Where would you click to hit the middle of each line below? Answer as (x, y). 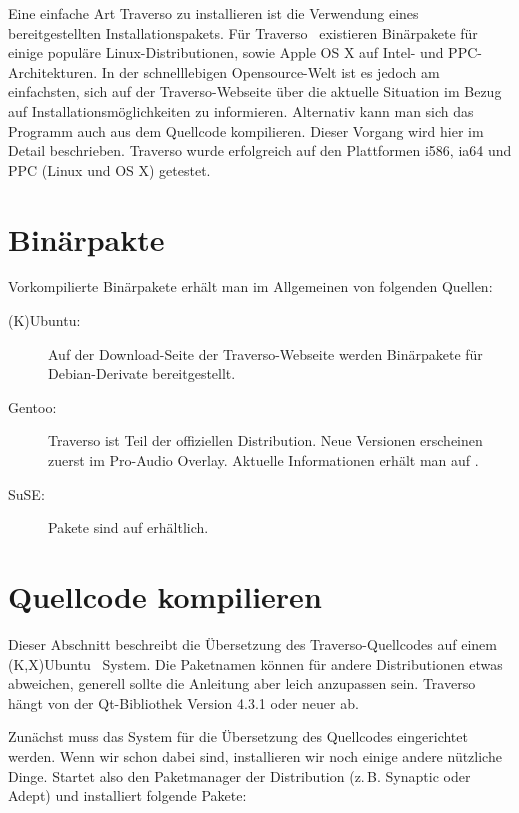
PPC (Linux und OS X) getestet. (109, 169)
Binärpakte (86, 238)
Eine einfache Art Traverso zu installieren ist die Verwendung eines (213, 13)
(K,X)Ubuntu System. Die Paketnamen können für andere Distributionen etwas (255, 663)
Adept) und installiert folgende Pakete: (127, 795)
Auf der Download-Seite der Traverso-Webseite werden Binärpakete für (265, 353)
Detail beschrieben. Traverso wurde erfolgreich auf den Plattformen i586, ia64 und (260, 150)
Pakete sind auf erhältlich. (128, 527)
